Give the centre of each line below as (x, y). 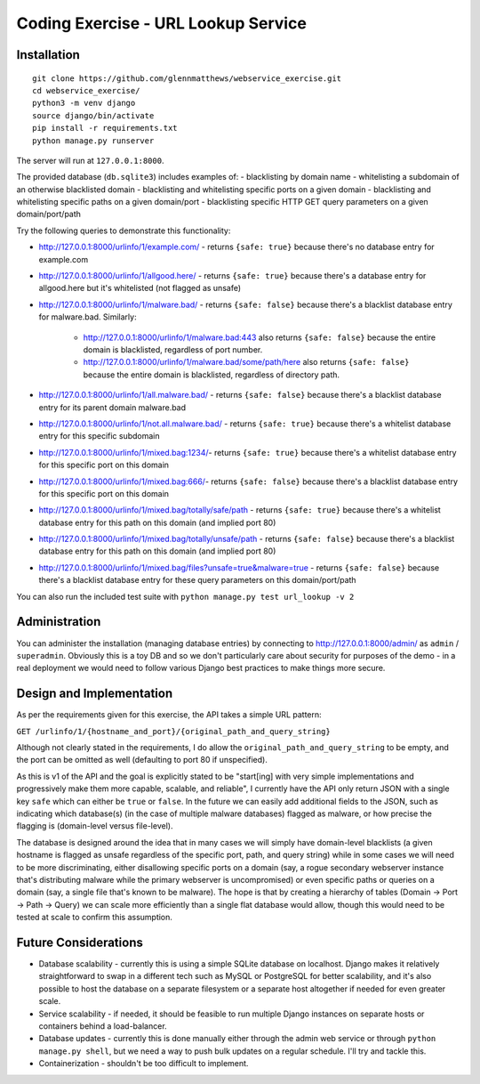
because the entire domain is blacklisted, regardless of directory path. (212, 375)
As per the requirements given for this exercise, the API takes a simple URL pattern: (169, 715)
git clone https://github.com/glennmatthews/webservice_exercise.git (187, 78)
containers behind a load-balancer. (103, 1026)
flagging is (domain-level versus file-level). (95, 826)
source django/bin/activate (93, 115)
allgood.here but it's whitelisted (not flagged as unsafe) (140, 288)
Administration (59, 622)
